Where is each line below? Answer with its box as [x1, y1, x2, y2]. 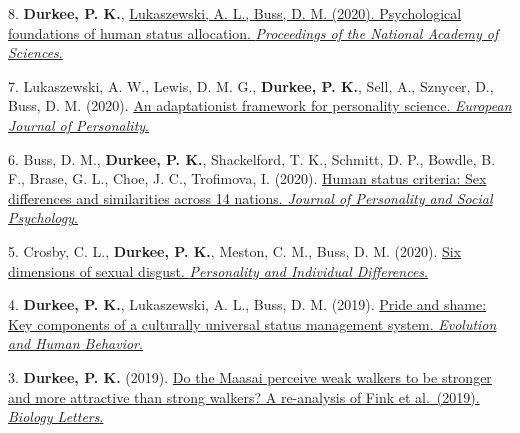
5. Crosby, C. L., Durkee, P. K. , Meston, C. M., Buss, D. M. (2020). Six [8, 240, 462, 261]
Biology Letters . [8, 406, 104, 427]
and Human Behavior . [8, 333, 143, 354]
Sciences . [8, 42, 63, 63]
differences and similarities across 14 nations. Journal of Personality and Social [8, 187, 493, 208]
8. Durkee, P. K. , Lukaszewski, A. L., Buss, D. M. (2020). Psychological [8, 3, 462, 23]
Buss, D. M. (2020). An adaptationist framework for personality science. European [8, 95, 512, 116]
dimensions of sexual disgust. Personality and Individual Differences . [8, 260, 428, 281]
